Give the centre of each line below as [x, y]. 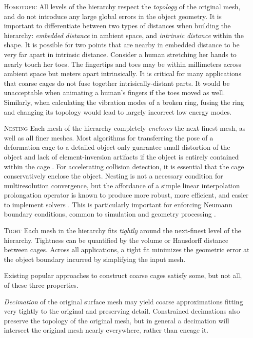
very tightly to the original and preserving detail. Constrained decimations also [122, 311]
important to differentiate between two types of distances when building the [117, 26]
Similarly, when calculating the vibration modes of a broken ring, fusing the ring [124, 102]
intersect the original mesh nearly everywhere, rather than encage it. [106, 330]
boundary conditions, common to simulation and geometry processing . [110, 214]
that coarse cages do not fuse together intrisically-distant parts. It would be [117, 83]
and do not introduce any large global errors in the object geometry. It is [113, 16]
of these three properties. [41, 285]
